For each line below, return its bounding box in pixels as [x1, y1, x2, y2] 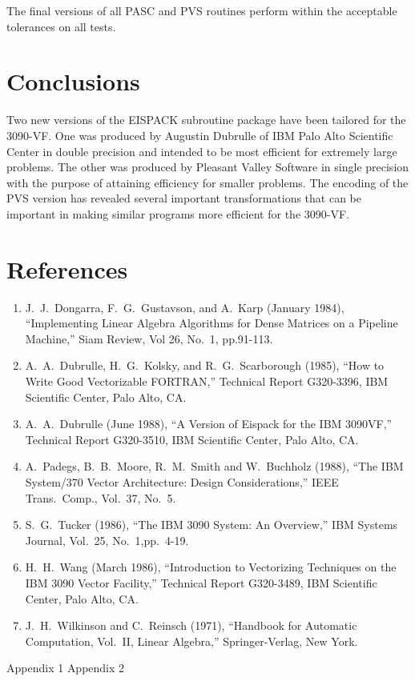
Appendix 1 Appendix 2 [6, 659, 125, 676]
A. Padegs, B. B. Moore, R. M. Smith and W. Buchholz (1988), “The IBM [25, 458, 404, 475]
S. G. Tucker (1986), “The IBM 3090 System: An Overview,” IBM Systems [25, 516, 398, 533]
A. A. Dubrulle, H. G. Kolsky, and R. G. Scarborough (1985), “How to [25, 357, 385, 374]
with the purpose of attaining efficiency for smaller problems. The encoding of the [6, 174, 409, 190]
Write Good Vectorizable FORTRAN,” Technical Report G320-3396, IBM [25, 372, 389, 389]
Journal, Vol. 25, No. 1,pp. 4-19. [25, 531, 189, 548]
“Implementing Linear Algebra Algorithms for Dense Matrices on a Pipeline [25, 314, 398, 331]
